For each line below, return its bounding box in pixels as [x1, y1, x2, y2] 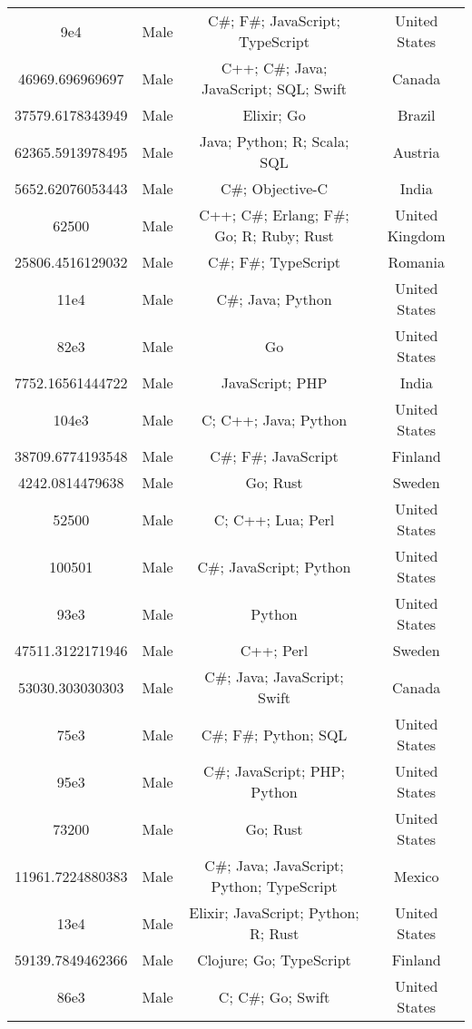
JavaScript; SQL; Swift [201, 78, 348, 99]
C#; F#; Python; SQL [201, 723, 348, 745]
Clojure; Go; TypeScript [197, 949, 351, 970]
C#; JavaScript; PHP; [203, 760, 345, 781]
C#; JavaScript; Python [197, 555, 351, 577]
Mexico [393, 865, 439, 887]
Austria [392, 141, 440, 162]
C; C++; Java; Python [202, 408, 348, 430]
